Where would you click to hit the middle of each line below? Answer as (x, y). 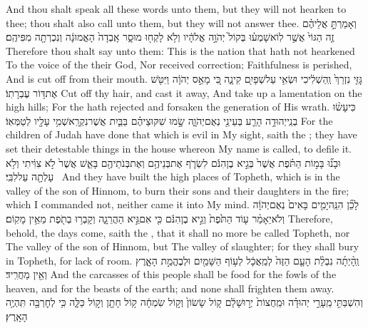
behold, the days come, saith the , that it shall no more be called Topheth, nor (178, 232)
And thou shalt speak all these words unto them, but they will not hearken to (176, 9)
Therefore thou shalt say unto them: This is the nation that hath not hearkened (180, 50)
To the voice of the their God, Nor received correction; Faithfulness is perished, (179, 65)
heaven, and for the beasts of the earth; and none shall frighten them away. (170, 288)
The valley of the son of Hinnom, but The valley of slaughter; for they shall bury (183, 246)
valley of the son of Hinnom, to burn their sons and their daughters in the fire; (178, 190)
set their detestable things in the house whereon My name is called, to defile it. (179, 148)
